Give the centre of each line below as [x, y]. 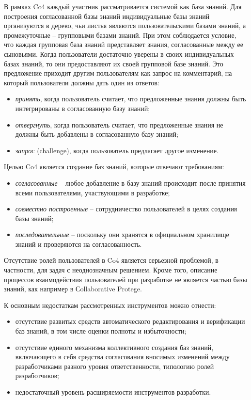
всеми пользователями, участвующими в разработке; [93, 192]
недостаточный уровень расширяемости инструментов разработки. [113, 392]
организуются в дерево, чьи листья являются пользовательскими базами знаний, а [125, 25]
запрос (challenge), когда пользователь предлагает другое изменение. [117, 150]
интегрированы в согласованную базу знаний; [83, 108]
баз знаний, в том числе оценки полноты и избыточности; [101, 331]
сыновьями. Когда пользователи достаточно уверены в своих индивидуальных [119, 54]
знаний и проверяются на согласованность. [78, 244]
